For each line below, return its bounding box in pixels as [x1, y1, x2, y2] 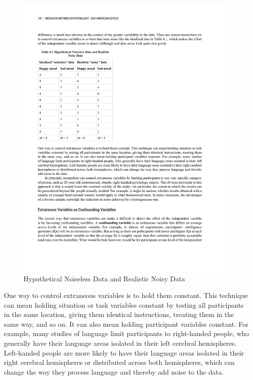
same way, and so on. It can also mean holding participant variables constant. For [4, 318, 249, 329]
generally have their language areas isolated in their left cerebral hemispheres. [4, 338, 237, 348]
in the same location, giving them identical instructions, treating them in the [4, 309, 234, 319]
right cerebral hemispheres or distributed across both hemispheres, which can [4, 357, 235, 367]
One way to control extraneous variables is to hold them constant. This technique [4, 290, 248, 300]
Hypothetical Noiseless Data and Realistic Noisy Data [23, 274, 185, 284]
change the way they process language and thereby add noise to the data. [4, 366, 224, 377]
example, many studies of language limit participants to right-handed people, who [4, 328, 249, 338]
